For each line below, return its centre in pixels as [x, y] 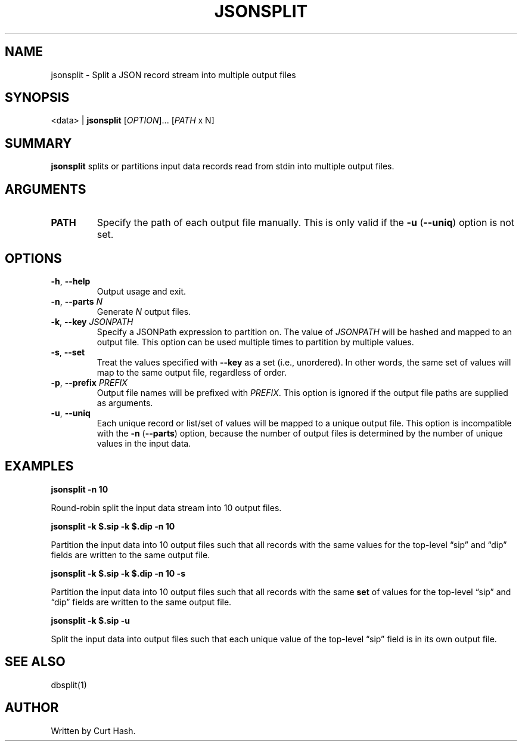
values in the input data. [144, 443]
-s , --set [68, 352]
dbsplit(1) [69, 685]
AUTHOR [32, 708]
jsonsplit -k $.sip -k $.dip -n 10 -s [118, 573]
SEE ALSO [35, 662]
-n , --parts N [77, 301]
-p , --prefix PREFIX [89, 382]
